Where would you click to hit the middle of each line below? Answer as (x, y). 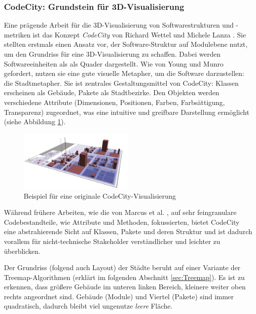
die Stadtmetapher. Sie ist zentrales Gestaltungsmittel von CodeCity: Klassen (121, 83)
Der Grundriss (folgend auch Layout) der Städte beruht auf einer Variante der (122, 267)
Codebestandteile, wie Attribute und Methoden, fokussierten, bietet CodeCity (122, 222)
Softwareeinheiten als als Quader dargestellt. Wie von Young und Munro (114, 63)
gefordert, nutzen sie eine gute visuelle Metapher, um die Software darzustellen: (124, 73)
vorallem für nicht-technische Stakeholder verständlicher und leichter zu (112, 241)
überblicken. (22, 251)
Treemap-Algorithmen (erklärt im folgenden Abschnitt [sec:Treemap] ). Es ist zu (124, 277)
